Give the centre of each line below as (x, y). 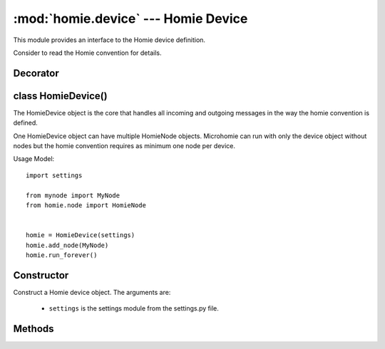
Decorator (36, 73)
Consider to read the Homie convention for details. (87, 53)
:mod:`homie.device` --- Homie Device (130, 19)
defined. (26, 123)
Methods (34, 329)
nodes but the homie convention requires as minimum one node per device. (124, 146)
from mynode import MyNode (73, 195)
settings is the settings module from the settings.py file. (134, 308)
